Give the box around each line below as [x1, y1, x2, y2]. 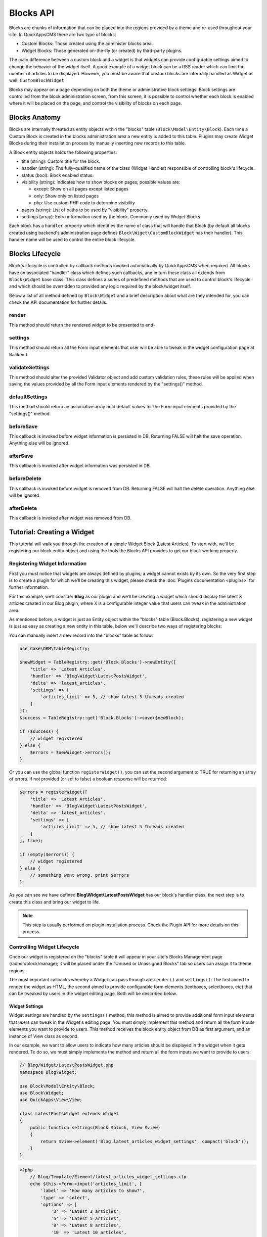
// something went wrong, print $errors [30, 872, 130, 878]
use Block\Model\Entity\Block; [19, 1083, 96, 1089]
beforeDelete [9, 475, 42, 482]
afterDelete [9, 505, 37, 512]
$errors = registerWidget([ [19, 789, 88, 795]
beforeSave [9, 423, 38, 430]
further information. [9, 584, 49, 590]
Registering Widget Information [9, 560, 87, 567]
